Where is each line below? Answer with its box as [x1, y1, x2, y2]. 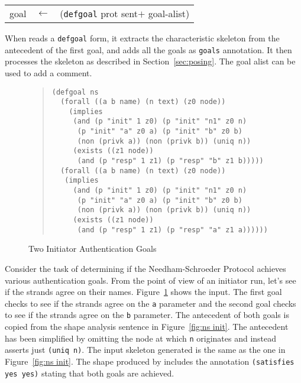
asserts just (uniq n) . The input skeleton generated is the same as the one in [5, 343, 286, 356]
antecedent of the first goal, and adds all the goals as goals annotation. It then [5, 43, 292, 56]
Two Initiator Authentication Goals [28, 242, 157, 255]
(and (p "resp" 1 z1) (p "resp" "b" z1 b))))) [77, 157, 264, 165]
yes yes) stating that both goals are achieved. [5, 366, 174, 379]
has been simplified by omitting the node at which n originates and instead [5, 332, 277, 344]
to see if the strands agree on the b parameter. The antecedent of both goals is [5, 309, 289, 321]
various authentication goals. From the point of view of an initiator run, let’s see [5, 274, 296, 286]
